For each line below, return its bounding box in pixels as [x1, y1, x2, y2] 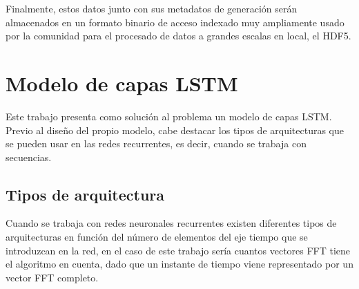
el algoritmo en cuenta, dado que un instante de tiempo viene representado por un [6, 257, 353, 271]
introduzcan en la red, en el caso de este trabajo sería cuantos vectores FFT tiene [6, 243, 351, 257]
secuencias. [6, 149, 52, 164]
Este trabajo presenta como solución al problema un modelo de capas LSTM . [6, 109, 332, 123]
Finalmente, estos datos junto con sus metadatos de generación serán [6, 1, 298, 15]
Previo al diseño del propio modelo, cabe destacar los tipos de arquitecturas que [6, 122, 344, 137]
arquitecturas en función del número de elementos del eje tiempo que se [6, 230, 308, 244]
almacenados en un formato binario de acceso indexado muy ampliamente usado [6, 15, 345, 29]
